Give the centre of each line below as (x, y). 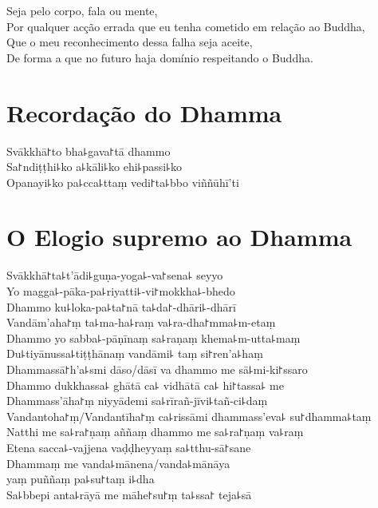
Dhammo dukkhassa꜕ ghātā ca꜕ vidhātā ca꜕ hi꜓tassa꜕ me (145, 385)
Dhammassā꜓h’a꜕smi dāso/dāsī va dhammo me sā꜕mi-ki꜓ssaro (157, 369)
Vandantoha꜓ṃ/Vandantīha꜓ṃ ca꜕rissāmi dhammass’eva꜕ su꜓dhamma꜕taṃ (189, 416)
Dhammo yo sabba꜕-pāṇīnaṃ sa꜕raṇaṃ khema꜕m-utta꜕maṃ (154, 337)
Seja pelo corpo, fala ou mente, (82, 10)
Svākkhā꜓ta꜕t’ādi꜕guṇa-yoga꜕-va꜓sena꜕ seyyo (115, 275)
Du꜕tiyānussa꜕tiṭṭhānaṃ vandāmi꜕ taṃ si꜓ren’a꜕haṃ (135, 353)
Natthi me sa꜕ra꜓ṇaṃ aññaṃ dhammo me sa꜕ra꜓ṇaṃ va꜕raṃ (155, 432)
